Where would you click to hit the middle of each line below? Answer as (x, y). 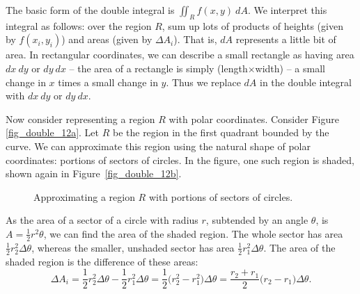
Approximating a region (84, 196)
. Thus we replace (203, 82)
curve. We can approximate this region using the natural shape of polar (158, 146)
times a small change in (108, 82)
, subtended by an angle (257, 220)
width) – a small (290, 68)
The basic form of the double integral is (90, 10)
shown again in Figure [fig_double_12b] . (94, 173)
